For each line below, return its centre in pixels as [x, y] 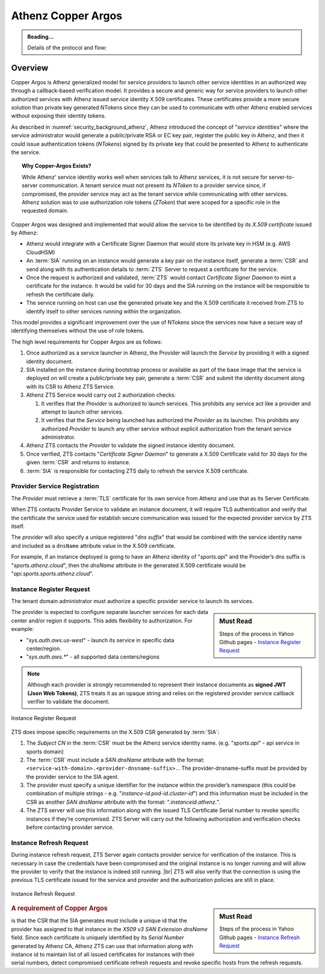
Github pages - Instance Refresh [260, 937]
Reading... [41, 37]
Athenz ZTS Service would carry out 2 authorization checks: [101, 395]
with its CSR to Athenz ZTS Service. [70, 386]
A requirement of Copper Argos [59, 908]
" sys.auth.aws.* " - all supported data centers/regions [93, 657]
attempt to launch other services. [82, 412]
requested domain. [45, 211]
